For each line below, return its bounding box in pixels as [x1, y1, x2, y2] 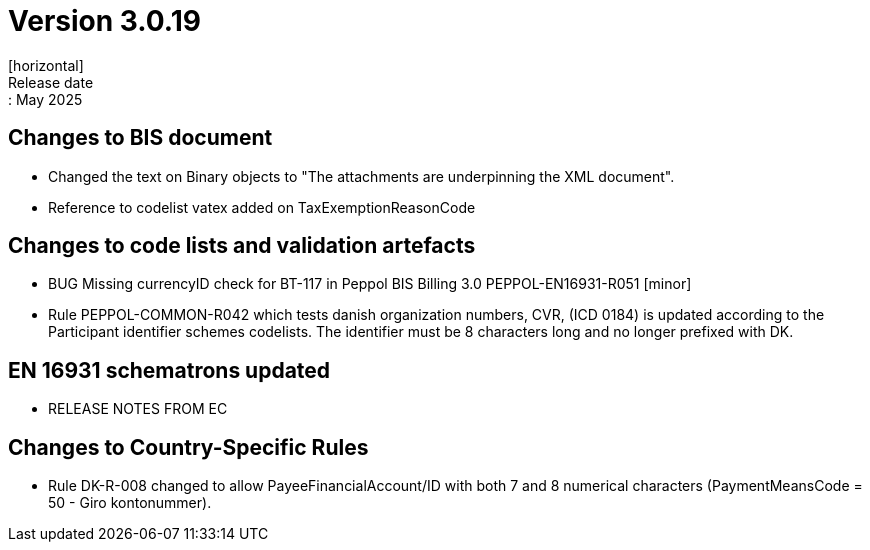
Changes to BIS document [8, 125, 273, 151]
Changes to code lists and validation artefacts [8, 233, 476, 259]
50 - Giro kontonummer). [48, 494, 212, 512]
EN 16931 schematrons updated [8, 357, 331, 383]
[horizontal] [8, 56, 84, 74]
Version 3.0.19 [8, 4, 201, 38]
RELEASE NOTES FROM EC [48, 400, 228, 418]
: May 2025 [8, 90, 83, 108]
